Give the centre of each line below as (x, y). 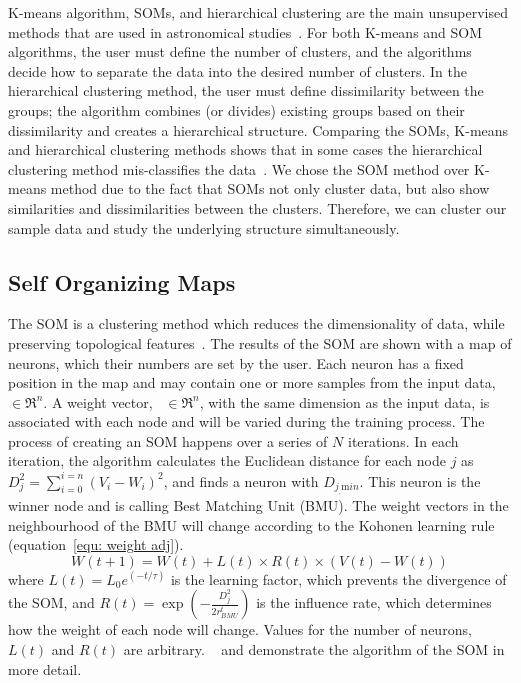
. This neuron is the (420, 480)
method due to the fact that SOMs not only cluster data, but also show (270, 188)
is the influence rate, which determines (374, 602)
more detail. (45, 668)
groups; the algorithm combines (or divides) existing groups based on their (236, 109)
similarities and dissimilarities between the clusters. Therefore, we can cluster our (257, 207)
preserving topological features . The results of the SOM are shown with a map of (260, 342)
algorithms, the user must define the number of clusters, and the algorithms (240, 51)
